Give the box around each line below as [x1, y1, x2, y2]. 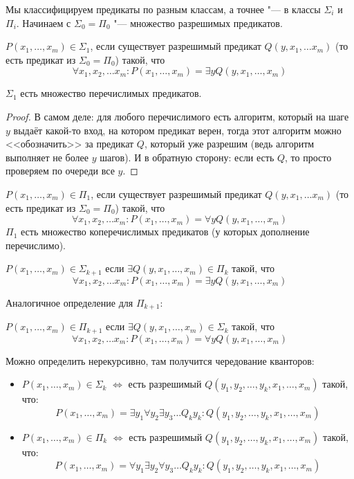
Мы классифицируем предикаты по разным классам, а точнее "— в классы [6, 2, 321, 16]
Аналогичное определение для [6, 295, 133, 309]
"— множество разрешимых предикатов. [113, 15, 283, 30]
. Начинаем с [16, 15, 71, 30]
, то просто [285, 150, 332, 164]
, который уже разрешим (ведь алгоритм [144, 136, 315, 151]
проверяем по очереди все [6, 163, 115, 178]
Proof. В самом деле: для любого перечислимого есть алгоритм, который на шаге [6, 109, 349, 123]
